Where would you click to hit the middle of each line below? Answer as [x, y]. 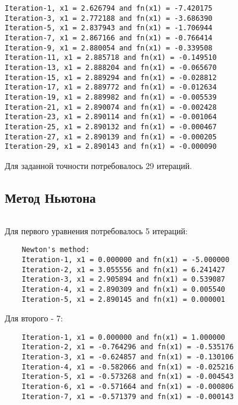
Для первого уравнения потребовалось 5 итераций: [96, 230]
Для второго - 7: [34, 318]
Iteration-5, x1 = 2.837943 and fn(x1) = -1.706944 [109, 28]
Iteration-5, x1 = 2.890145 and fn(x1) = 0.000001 [123, 299]
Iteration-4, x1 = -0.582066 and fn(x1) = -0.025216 [128, 367]
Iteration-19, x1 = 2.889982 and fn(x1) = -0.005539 [111, 97]
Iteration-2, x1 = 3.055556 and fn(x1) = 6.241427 [123, 270]
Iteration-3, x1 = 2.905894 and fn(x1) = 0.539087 [123, 280]
